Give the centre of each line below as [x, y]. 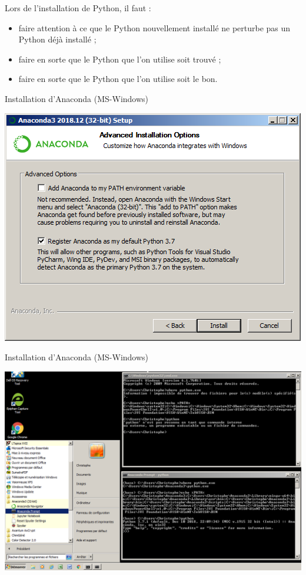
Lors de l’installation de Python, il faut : [78, 8]
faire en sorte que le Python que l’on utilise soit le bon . [118, 79]
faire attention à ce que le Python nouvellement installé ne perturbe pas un [154, 27]
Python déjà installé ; [57, 39]
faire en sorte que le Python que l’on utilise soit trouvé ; [120, 59]
